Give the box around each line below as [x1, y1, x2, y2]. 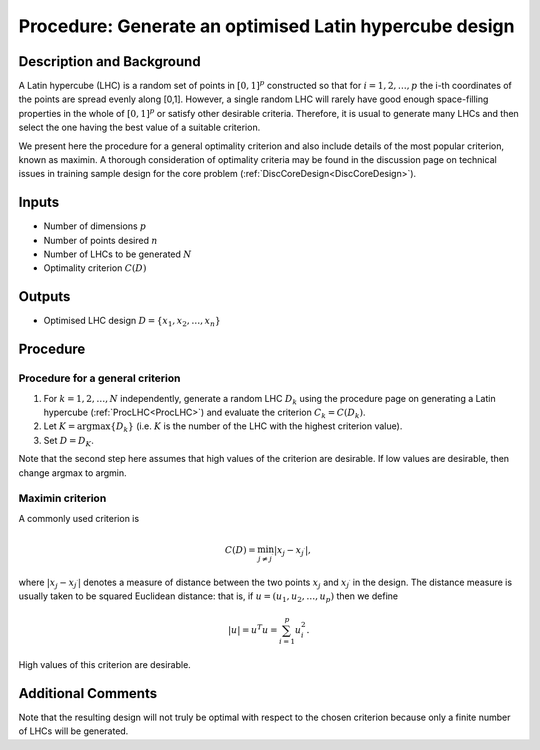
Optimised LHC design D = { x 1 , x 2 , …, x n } [43, 315, 221, 329]
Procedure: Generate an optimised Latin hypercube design [18, 15, 515, 37]
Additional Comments [18, 685, 158, 702]
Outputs [18, 288, 71, 305]
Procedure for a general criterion [18, 371, 181, 385]
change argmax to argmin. [18, 466, 127, 479]
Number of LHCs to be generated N [43, 248, 192, 260]
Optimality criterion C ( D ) [43, 262, 147, 274]
